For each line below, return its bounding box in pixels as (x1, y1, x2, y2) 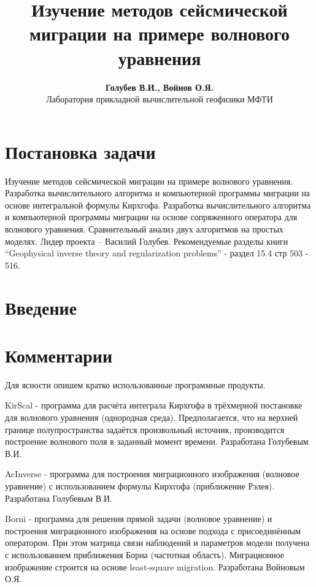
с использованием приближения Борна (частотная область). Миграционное (5, 548, 285, 561)
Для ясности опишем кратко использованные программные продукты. (5, 378, 266, 391)
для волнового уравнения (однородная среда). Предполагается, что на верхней (5, 411, 298, 424)
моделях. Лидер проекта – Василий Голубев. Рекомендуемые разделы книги (5, 234, 288, 247)
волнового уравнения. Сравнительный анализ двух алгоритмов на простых (5, 223, 283, 235)
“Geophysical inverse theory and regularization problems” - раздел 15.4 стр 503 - (5, 247, 309, 259)
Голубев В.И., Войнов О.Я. (105, 80, 214, 93)
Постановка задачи (5, 139, 156, 164)
